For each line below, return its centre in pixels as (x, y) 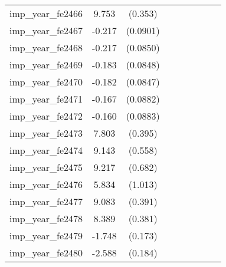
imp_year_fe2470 (46, 82)
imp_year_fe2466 (46, 13)
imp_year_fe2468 (46, 47)
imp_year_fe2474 (46, 150)
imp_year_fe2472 (46, 116)
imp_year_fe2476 (46, 184)
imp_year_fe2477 (46, 201)
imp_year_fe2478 (46, 218)
